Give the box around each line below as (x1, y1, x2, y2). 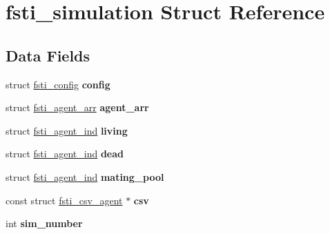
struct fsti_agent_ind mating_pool (6, 169, 164, 184)
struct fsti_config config (6, 77, 110, 91)
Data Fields (6, 44, 90, 66)
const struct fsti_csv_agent (6, 193, 123, 207)
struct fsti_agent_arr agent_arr (6, 100, 149, 115)
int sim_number (6, 216, 83, 231)
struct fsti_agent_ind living (6, 123, 128, 137)
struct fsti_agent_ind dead (6, 146, 124, 161)
